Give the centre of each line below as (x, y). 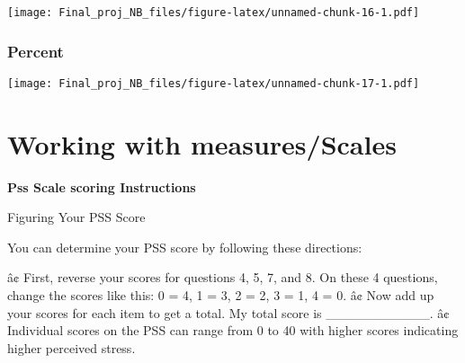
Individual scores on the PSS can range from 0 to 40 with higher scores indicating (233, 330)
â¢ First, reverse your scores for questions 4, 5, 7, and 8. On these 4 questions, (223, 277)
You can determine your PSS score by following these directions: (185, 247)
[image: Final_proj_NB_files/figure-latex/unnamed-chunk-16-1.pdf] (214, 13)
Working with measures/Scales (202, 143)
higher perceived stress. (72, 347)
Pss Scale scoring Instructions (102, 186)
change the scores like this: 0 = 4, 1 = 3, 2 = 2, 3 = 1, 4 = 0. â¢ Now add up (221, 295)
